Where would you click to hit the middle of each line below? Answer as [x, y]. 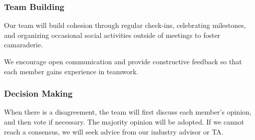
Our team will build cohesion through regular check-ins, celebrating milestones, [125, 25]
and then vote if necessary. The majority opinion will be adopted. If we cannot [124, 122]
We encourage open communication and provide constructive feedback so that [123, 61]
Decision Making [38, 93]
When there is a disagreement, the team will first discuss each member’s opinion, [128, 112]
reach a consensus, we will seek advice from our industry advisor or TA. [114, 131]
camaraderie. [23, 45]
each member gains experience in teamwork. [71, 71]
